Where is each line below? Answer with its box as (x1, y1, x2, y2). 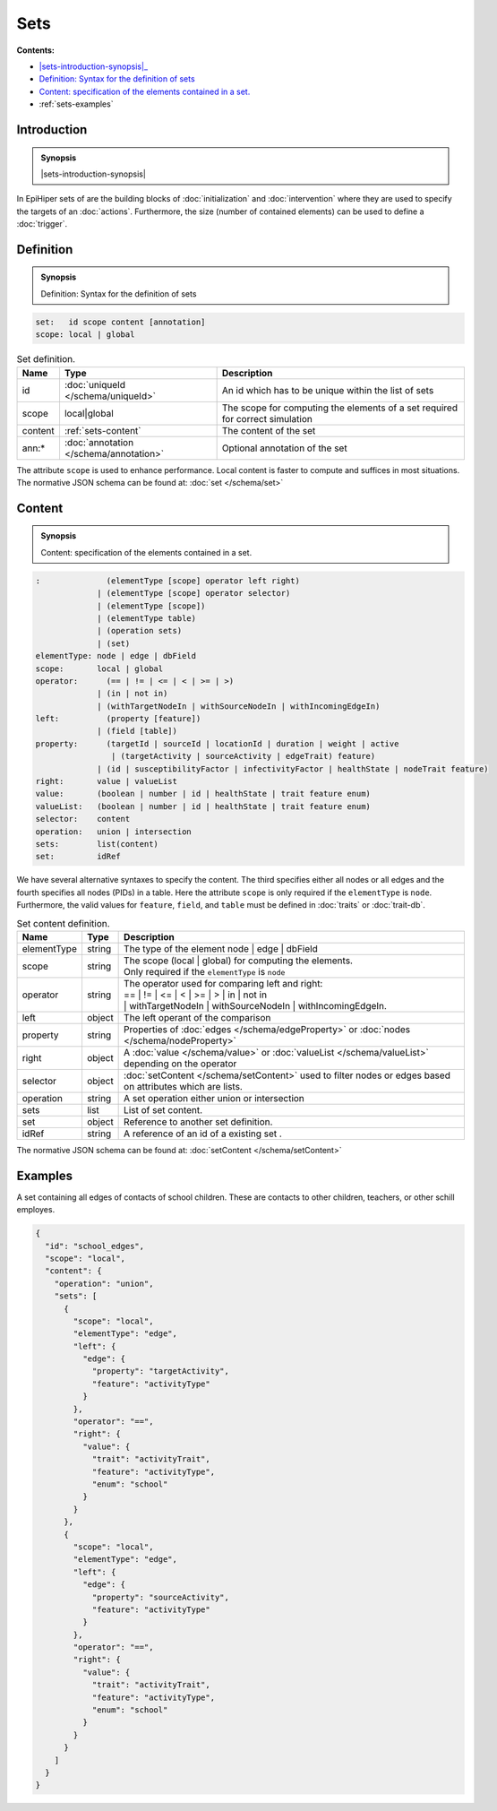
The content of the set (221, 424, 316, 436)
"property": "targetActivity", (91, 1367, 230, 1376)
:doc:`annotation (64, 436, 134, 448)
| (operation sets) (97, 625, 183, 636)
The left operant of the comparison (124, 1011, 271, 1023)
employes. (16, 1204, 56, 1215)
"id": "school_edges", (45, 1241, 145, 1251)
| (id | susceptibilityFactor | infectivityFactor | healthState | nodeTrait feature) (97, 763, 489, 774)
